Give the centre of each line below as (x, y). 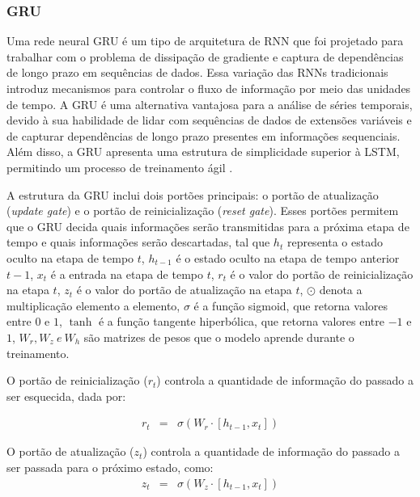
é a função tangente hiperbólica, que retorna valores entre (241, 321)
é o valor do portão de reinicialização (322, 274)
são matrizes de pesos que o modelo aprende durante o (219, 337)
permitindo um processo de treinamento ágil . (120, 167)
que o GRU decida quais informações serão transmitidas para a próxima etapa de (208, 226)
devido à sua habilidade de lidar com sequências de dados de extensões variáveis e (209, 120)
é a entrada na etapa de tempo (127, 274)
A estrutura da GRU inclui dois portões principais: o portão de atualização (193, 194)
